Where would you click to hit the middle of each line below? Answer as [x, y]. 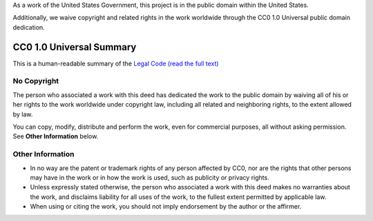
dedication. [29, 27]
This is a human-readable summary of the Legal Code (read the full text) [116, 63]
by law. [23, 114]
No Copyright [36, 81]
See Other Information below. [56, 136]
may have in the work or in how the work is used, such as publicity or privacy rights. [150, 177]
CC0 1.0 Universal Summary [75, 47]
